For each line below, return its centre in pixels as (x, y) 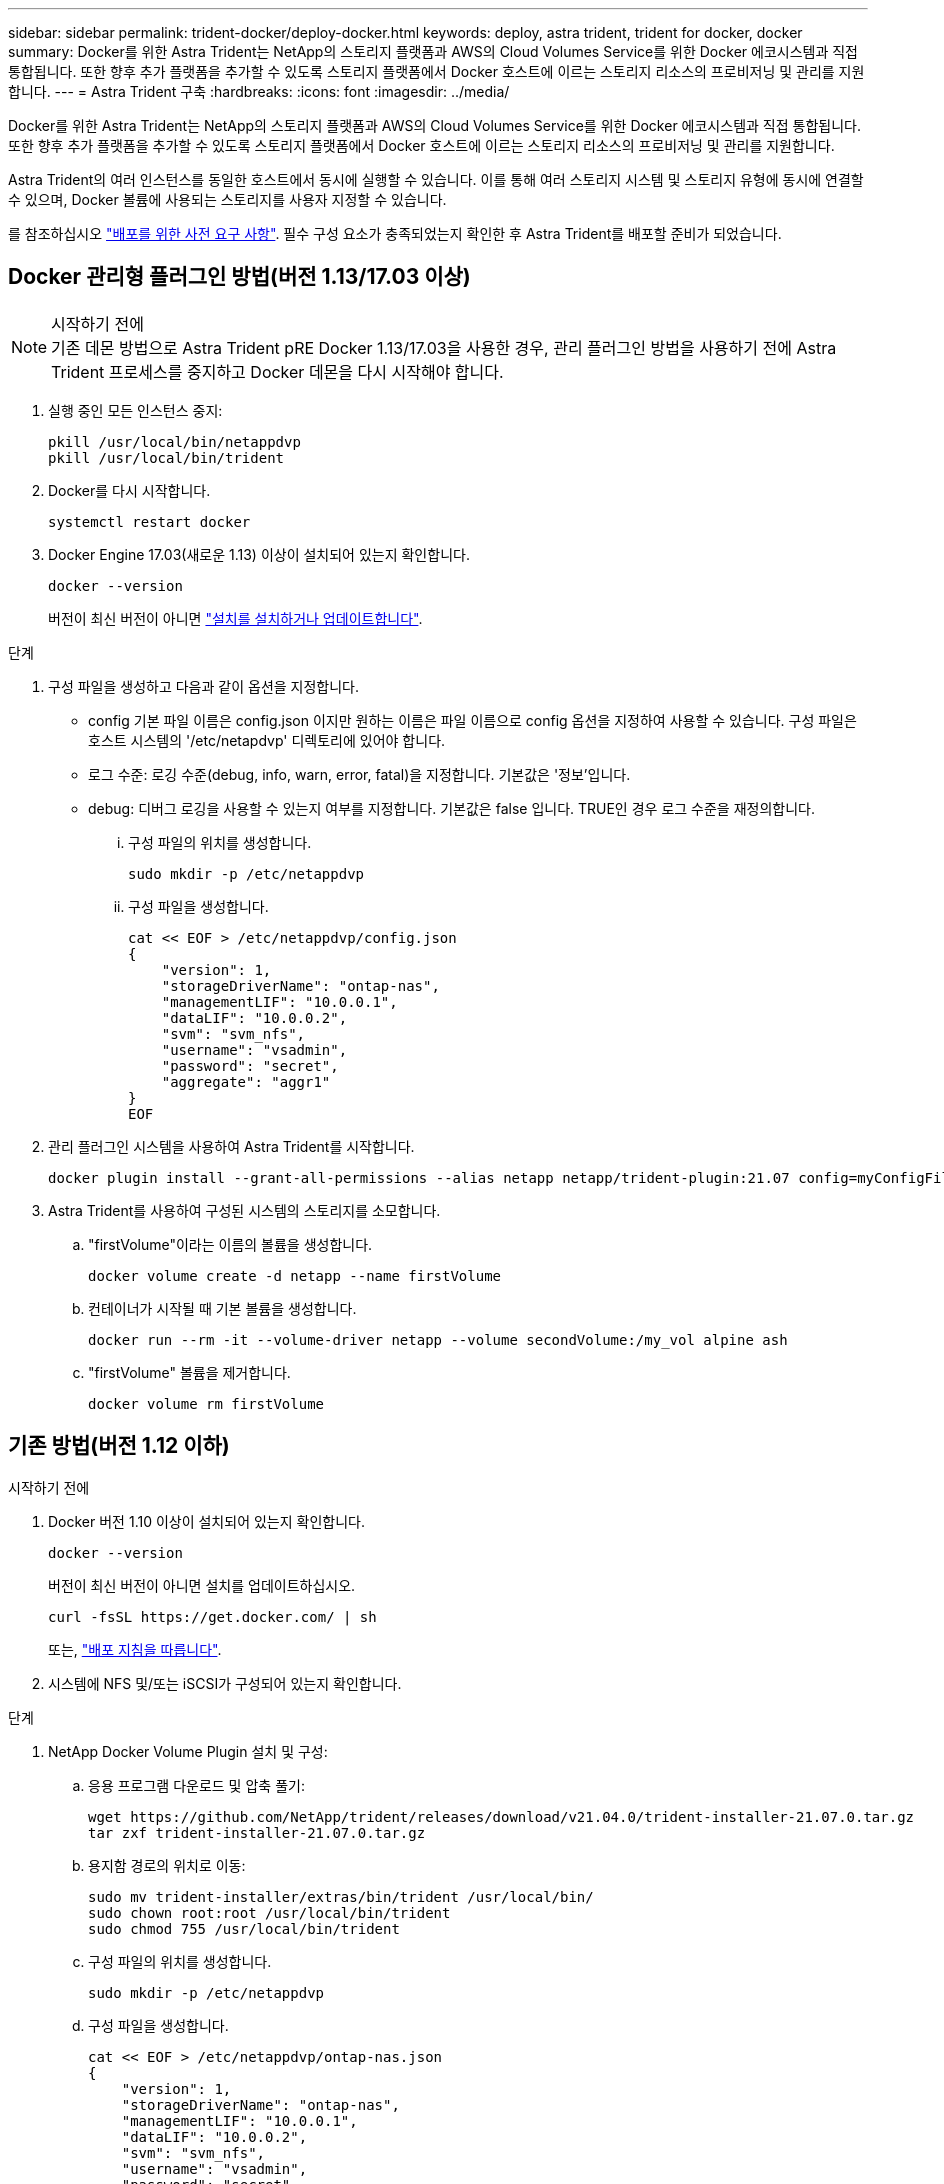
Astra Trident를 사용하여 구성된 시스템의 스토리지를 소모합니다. (244, 1210)
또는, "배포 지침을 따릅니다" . (135, 1649)
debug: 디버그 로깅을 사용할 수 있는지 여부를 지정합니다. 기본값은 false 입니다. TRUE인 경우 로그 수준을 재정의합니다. (451, 808)
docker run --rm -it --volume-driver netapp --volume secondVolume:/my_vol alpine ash (438, 1339)
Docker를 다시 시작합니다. (129, 490)
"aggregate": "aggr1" (246, 1081)
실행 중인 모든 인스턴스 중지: (135, 410)
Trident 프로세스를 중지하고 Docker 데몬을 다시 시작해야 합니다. (277, 371)
